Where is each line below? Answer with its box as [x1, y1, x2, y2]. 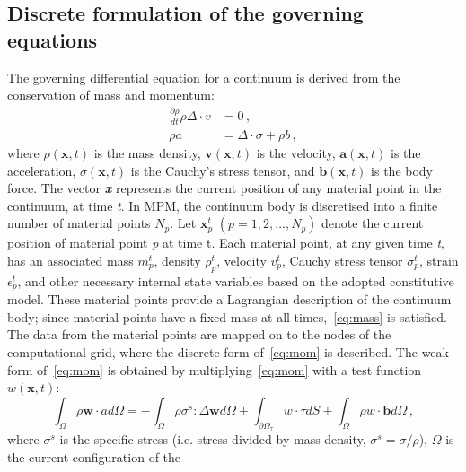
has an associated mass [7, 250, 134, 269]
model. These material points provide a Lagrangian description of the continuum [7, 290, 452, 309]
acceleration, [7, 161, 76, 179]
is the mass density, [93, 143, 201, 162]
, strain [418, 250, 459, 269]
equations [7, 25, 98, 53]
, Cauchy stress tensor [282, 250, 403, 269]
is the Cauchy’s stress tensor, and [130, 161, 315, 179]
